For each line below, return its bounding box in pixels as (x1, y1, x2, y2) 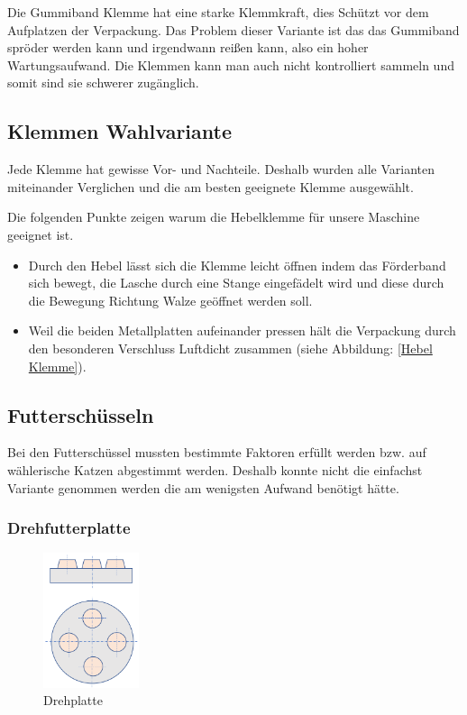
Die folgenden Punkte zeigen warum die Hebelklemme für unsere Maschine (7, 207, 420, 226)
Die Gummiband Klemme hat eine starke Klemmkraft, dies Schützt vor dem (7, 3, 429, 21)
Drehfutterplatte (7, 517, 131, 539)
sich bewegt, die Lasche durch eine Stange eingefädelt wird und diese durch (28, 273, 444, 292)
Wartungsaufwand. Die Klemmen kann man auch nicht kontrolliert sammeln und (7, 55, 454, 74)
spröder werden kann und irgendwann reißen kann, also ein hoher (7, 38, 369, 57)
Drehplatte (43, 691, 103, 710)
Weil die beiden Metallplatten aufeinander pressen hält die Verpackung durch (28, 321, 456, 340)
